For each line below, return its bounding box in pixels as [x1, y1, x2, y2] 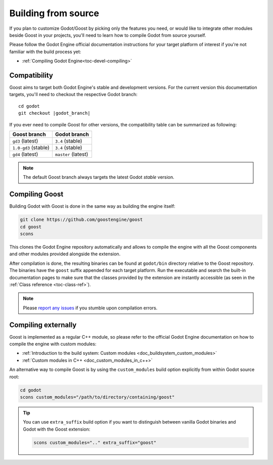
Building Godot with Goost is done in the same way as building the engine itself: [9, 203, 175, 209]
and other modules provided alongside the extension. [9, 251, 121, 257]
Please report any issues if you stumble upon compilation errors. [23, 305, 158, 311]
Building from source [9, 8, 100, 19]
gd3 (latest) [12, 137, 38, 144]
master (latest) [55, 151, 88, 158]
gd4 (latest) [12, 151, 38, 158]
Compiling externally [9, 320, 77, 329]
